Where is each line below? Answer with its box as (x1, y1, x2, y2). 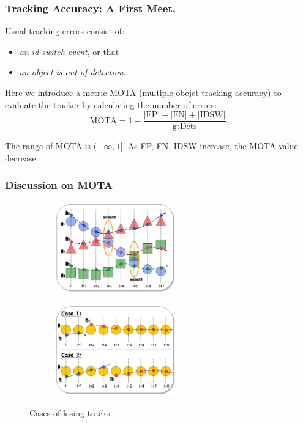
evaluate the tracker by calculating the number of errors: (5, 98, 217, 111)
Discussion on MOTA (5, 177, 113, 193)
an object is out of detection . (19, 65, 126, 78)
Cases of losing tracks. (29, 406, 113, 419)
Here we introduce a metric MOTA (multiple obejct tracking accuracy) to (5, 86, 282, 98)
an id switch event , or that (19, 45, 119, 57)
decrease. (5, 151, 39, 164)
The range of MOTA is (5, 139, 91, 152)
